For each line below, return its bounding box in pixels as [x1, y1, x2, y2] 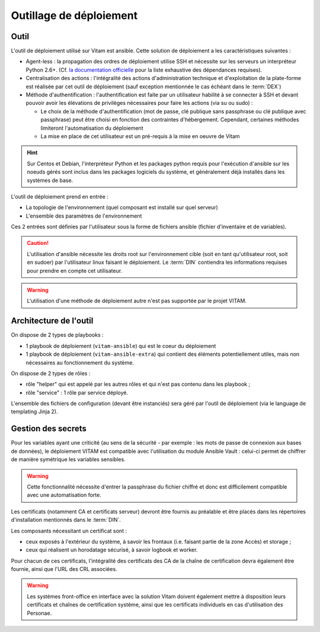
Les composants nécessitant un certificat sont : [11, 527, 127, 534]
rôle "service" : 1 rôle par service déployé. [25, 389, 129, 396]
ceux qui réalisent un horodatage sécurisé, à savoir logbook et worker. [25, 546, 198, 554]
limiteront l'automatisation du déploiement [40, 125, 143, 132]
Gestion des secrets [11, 424, 87, 434]
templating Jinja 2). [11, 408, 58, 415]
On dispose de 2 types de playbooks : [11, 331, 104, 339]
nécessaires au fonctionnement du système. [25, 359, 135, 366]
